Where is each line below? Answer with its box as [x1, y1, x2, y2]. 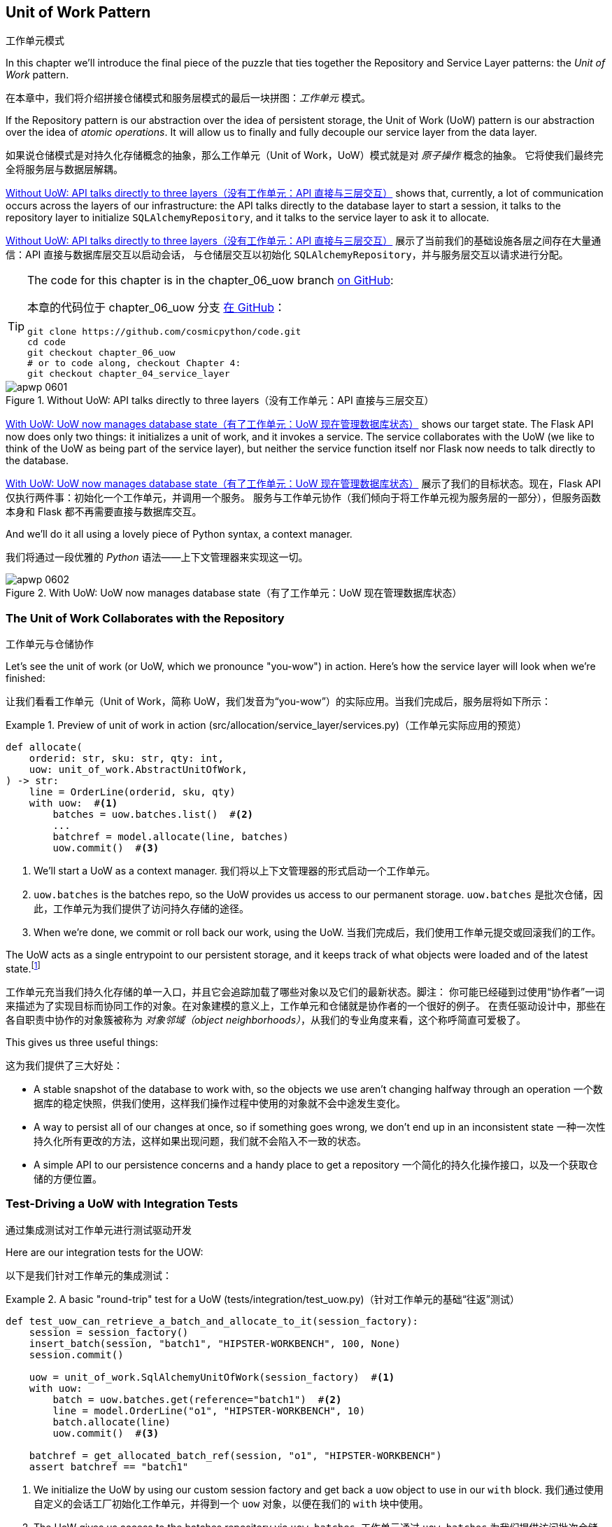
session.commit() [29, 1348, 124, 1360]
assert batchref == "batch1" [29, 1460, 189, 1472]
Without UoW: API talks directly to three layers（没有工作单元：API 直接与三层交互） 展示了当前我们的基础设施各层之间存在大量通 [6, 235, 602, 247]
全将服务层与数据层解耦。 [6, 163, 123, 176]
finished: [6, 672, 45, 685]
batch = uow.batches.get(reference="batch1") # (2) [52, 1393, 342, 1405]
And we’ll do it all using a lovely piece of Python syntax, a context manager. [6, 528, 353, 541]
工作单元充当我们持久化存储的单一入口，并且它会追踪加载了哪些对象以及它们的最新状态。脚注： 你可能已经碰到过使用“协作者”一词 [6, 985, 605, 998]
